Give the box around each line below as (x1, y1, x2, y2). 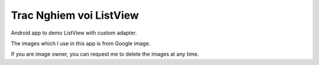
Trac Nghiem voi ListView (11, 9, 139, 22)
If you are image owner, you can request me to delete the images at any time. (11, 50, 199, 58)
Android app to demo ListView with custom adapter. (11, 29, 137, 36)
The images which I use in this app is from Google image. (11, 40, 151, 47)
